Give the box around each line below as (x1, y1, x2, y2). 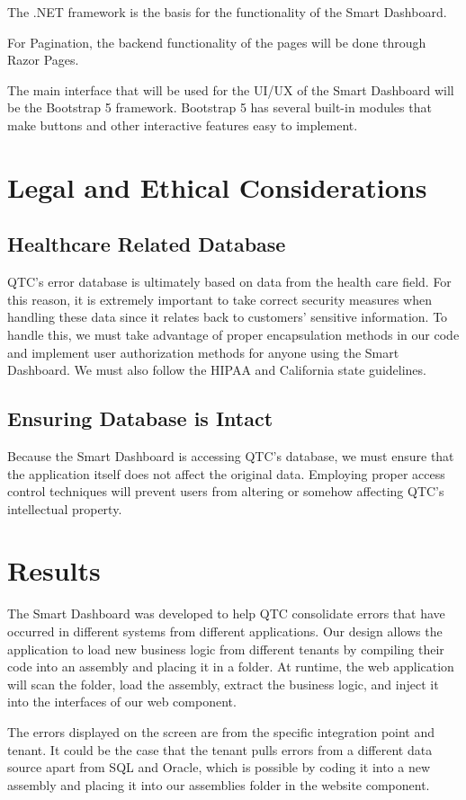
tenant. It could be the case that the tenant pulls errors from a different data (7, 740, 433, 759)
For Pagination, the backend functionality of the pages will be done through (7, 32, 426, 51)
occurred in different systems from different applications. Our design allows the (7, 622, 443, 640)
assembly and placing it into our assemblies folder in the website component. (7, 775, 430, 794)
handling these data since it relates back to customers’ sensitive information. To (7, 307, 448, 326)
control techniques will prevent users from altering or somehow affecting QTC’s (7, 482, 444, 501)
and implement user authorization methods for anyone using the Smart (7, 342, 399, 361)
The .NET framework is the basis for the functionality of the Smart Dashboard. (7, 3, 447, 21)
